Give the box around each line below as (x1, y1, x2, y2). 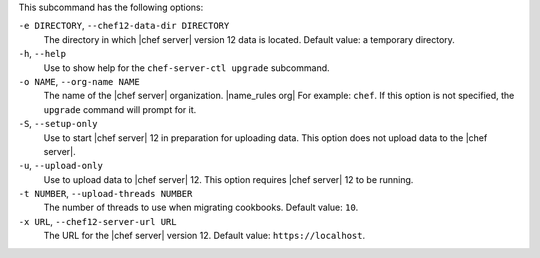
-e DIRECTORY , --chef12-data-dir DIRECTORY (18, 20, 230, 32)
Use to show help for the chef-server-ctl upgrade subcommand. (43, 61, 330, 74)
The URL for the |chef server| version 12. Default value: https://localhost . (43, 230, 366, 242)
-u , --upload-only (18, 160, 104, 172)
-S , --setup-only (18, 118, 98, 130)
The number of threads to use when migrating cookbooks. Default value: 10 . (43, 201, 359, 214)
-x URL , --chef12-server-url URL (18, 215, 177, 227)
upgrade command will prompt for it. (43, 103, 197, 115)
